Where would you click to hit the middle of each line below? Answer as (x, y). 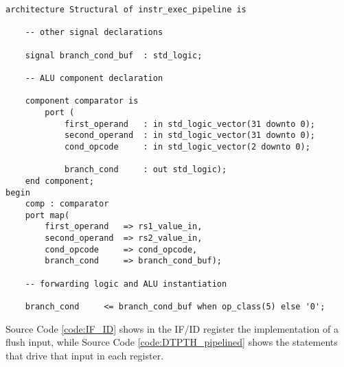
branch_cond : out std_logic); (146, 170)
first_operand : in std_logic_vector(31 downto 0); (190, 124)
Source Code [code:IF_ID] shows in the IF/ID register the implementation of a (172, 328)
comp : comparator (67, 204)
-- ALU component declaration (94, 78)
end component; (59, 181)
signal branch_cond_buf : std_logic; (114, 55)
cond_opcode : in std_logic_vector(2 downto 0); (187, 146)
